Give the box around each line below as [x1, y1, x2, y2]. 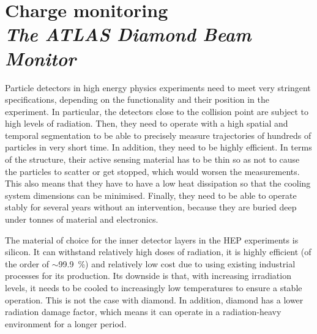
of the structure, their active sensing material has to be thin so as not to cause [5, 153, 300, 166]
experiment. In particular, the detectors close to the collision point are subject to [5, 105, 308, 117]
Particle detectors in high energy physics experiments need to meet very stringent [5, 81, 311, 94]
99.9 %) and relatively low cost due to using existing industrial [58, 257, 296, 270]
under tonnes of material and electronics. [5, 213, 158, 226]
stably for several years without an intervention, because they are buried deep [5, 201, 297, 213]
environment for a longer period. [5, 317, 127, 330]
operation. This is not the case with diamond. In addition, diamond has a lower [5, 293, 304, 306]
